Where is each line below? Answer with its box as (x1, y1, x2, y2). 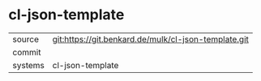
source (12, 34, 39, 45)
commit (12, 47, 41, 58)
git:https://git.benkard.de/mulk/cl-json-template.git (52, 34, 250, 45)
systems (12, 59, 45, 71)
